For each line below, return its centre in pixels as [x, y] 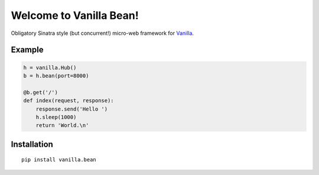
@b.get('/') [41, 92]
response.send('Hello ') [72, 109]
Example [27, 50]
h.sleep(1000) [56, 117]
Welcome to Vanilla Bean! [75, 15]
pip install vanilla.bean [59, 160]
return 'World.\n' [62, 125]
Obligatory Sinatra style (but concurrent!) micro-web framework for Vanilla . [102, 33]
